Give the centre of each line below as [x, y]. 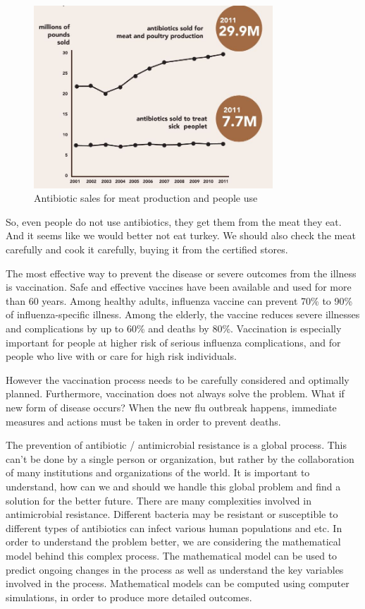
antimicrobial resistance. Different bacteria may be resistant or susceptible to [172, 514]
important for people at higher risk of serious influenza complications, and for [173, 342]
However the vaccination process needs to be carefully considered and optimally [178, 379]
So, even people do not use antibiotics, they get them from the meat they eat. [174, 221]
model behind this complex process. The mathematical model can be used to [172, 555]
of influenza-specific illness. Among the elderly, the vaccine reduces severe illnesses [183, 314]
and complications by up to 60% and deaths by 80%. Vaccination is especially [174, 328]
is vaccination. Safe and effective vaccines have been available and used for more [179, 287]
